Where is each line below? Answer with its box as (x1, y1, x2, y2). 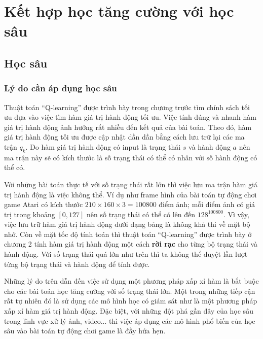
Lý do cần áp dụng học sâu (4, 82, 117, 94)
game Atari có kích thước (4, 199, 83, 210)
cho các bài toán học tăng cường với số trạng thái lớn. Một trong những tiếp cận (4, 285, 255, 296)
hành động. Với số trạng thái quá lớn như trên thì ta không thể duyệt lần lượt (4, 249, 248, 259)
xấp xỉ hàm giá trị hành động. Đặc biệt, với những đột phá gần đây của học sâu (4, 306, 253, 316)
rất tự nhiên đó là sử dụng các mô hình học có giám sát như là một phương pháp (4, 295, 257, 306)
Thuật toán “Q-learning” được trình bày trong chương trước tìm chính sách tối (4, 101, 250, 112)
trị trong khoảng (4, 209, 55, 219)
